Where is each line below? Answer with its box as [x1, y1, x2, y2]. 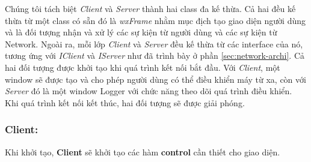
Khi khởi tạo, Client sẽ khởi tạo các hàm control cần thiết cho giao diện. [5, 145, 280, 158]
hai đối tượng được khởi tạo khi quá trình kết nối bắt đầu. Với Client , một [5, 61, 280, 73]
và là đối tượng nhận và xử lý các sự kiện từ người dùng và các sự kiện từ [5, 26, 277, 38]
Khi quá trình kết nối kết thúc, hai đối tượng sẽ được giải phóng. [5, 96, 245, 109]
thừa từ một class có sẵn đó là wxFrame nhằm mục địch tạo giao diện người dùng [5, 14, 306, 26]
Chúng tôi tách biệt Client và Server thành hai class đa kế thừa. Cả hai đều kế [5, 2, 296, 14]
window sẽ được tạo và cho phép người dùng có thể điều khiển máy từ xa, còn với [5, 73, 306, 85]
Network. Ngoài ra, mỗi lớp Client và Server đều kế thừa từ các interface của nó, [5, 37, 303, 50]
